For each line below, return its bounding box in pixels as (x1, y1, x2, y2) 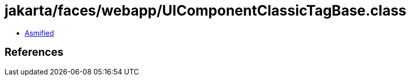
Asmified (25, 28, 54, 37)
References (5, 46, 63, 59)
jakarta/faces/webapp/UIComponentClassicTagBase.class (5, 2, 406, 19)
